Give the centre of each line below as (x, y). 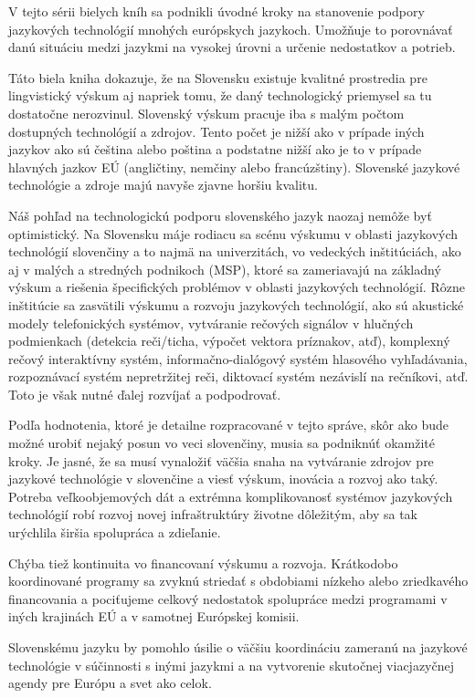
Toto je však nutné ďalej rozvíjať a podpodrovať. (145, 394)
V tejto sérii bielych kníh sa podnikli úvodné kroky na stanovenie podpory (216, 11)
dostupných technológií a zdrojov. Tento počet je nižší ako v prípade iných (216, 131)
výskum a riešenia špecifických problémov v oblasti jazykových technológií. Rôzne (237, 287)
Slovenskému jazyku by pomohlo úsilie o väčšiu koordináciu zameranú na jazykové (238, 647)
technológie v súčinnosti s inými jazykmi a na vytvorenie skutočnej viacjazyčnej (232, 665)
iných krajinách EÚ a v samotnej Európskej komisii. (154, 616)
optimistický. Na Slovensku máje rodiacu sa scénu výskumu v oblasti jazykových (233, 233)
